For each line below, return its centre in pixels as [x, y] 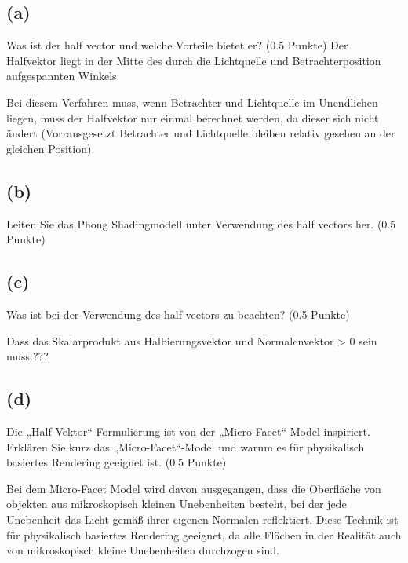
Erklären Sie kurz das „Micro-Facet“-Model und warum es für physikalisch [186, 446]
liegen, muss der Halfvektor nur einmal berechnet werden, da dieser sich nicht [193, 117]
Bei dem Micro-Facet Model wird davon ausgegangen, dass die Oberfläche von [194, 488]
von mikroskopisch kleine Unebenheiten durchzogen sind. [143, 550]
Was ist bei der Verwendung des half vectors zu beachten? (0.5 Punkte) [178, 314]
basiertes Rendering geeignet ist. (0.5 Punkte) [117, 462]
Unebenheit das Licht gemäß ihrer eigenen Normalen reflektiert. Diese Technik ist [202, 519]
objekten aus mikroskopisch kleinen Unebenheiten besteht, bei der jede [177, 504]
